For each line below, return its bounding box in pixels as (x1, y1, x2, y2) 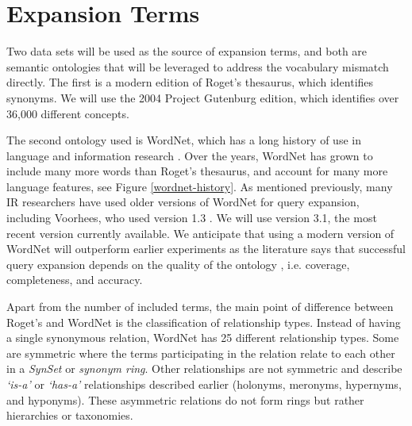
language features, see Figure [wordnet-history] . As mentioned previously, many (6, 178, 393, 194)
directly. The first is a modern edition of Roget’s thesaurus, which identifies (6, 74, 374, 90)
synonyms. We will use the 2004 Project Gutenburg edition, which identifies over (6, 89, 399, 106)
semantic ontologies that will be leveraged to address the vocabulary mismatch (6, 58, 389, 75)
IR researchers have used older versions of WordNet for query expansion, (6, 194, 360, 210)
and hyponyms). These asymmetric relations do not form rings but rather (6, 391, 364, 408)
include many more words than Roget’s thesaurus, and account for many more (6, 163, 388, 179)
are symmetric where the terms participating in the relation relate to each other (6, 344, 395, 361)
